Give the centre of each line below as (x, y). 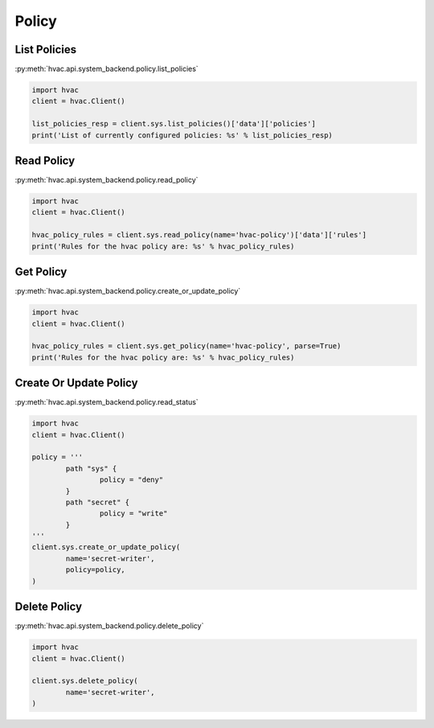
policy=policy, (96, 570)
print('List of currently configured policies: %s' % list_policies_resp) (182, 135)
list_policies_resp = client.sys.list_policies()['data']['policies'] (174, 124)
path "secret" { (98, 502)
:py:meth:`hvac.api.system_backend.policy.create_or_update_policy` (128, 291)
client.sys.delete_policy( (85, 681)
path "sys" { (91, 468)
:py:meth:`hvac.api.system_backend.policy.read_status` (106, 402)
